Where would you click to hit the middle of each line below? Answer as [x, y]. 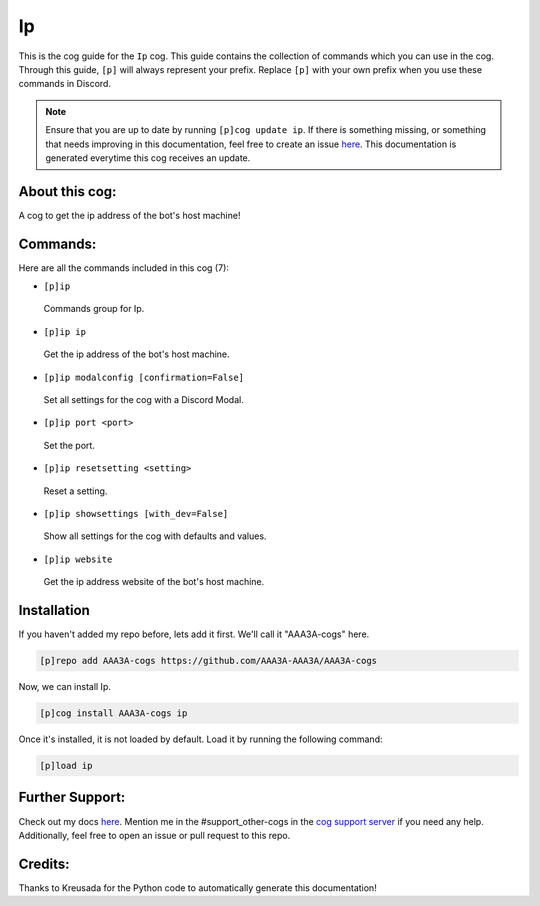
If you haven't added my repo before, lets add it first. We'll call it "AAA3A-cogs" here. [194, 634]
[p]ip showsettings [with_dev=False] [136, 513]
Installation [54, 610]
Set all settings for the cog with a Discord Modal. [143, 400]
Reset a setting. [75, 491]
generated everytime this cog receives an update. [148, 157]
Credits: [44, 863]
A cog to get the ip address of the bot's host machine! [129, 215]
